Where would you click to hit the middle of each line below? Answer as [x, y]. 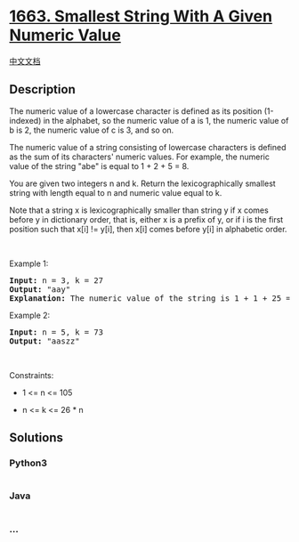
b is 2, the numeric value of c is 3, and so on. [92, 130]
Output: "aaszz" [44, 341]
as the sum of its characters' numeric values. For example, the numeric [139, 157]
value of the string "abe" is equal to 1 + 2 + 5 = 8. [99, 166]
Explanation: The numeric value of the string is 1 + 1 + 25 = [150, 298]
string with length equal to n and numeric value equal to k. [116, 192]
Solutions [36, 438]
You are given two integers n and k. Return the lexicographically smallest [142, 183]
